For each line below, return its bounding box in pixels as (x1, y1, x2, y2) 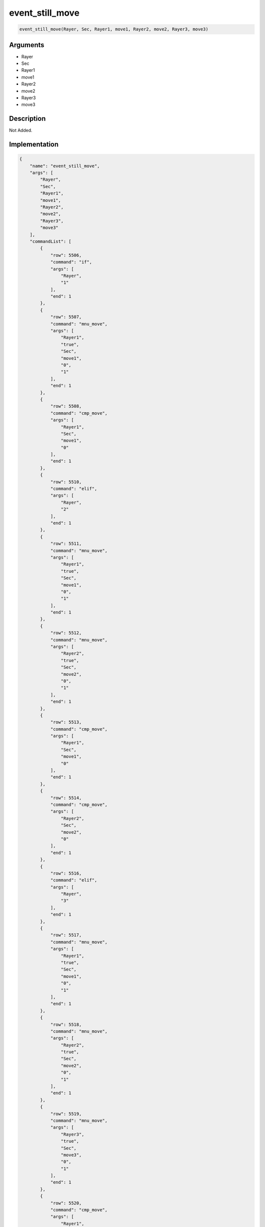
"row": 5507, (50, 314, 82, 320)
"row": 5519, (50, 1111, 82, 1117)
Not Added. (9, 128, 33, 133)
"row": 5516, (50, 870, 82, 876)
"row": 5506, (50, 252, 82, 258)
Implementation (9, 140, 59, 149)
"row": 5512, (50, 630, 82, 636)
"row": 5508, (50, 403, 82, 409)
